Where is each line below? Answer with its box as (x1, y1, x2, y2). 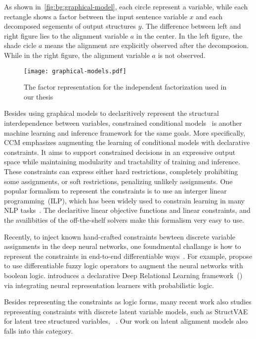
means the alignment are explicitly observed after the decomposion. (44, 40, 249, 50)
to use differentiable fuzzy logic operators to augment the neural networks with (4, 260, 243, 271)
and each (196, 11, 223, 21)
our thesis (24, 91, 53, 101)
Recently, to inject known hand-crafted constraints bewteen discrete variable (4, 231, 236, 242)
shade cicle (4, 40, 37, 50)
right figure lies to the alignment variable (4, 30, 128, 41)
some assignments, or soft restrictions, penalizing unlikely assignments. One (4, 176, 233, 186)
